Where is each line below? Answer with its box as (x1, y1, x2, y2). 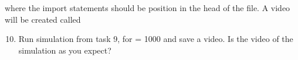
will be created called (5, 13, 81, 25)
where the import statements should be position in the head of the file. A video (5, 2, 290, 13)
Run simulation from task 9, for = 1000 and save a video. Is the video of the (18, 33, 293, 45)
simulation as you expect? (18, 44, 111, 56)
